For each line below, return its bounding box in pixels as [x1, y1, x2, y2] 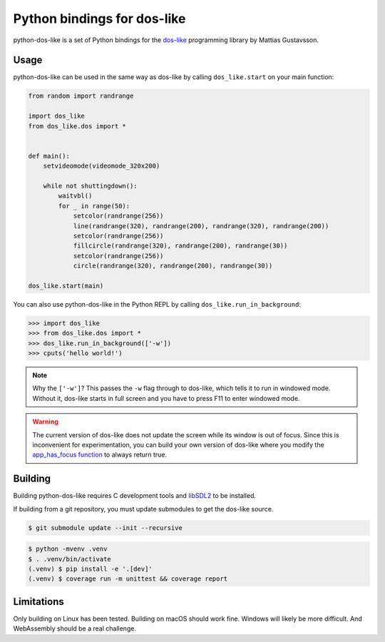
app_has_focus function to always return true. [32, 450, 168, 459]
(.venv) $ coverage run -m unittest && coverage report [28, 575, 228, 583]
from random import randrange [28, 92, 134, 100]
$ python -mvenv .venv [28, 545, 108, 553]
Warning [32, 417, 58, 426]
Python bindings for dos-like [13, 11, 186, 26]
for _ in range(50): [58, 202, 130, 210]
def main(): [28, 152, 71, 160]
